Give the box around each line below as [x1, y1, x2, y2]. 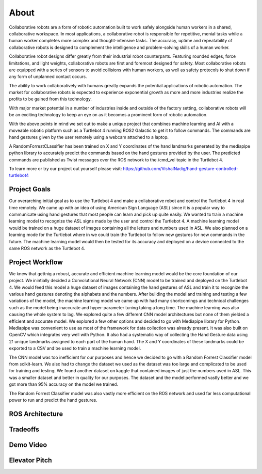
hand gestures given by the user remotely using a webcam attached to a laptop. [9, 134, 169, 140]
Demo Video [9, 441, 47, 449]
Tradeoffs [9, 425, 40, 433]
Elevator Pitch [9, 456, 52, 464]
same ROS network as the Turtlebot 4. [9, 245, 85, 251]
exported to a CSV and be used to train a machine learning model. [9, 346, 141, 351]
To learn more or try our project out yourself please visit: [9, 165, 122, 172]
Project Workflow [9, 258, 63, 266]
